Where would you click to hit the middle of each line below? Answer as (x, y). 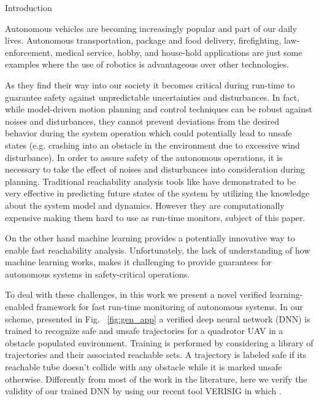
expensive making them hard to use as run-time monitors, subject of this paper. (155, 217)
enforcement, (29, 52)
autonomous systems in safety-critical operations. (98, 274)
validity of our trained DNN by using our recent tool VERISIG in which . (143, 391)
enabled (19, 307)
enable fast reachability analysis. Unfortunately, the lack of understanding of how (158, 250)
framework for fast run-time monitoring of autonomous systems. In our (170, 307)
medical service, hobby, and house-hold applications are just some (179, 52)
